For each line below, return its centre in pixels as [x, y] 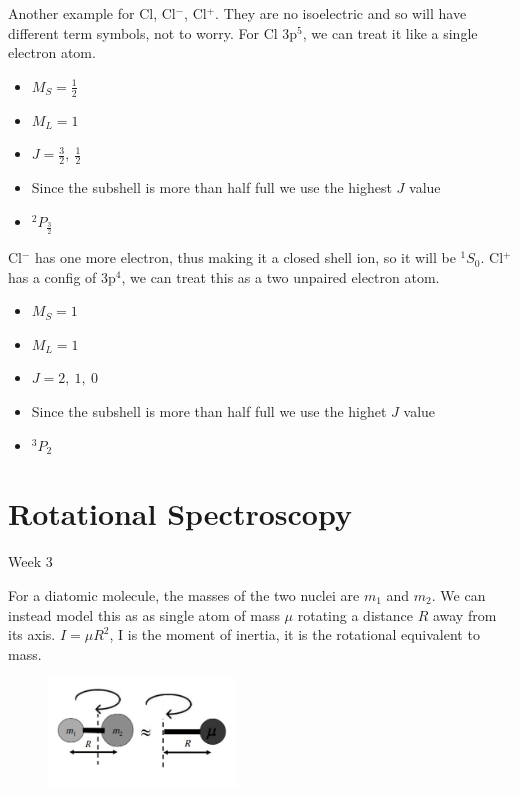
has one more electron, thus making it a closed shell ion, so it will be [245, 257]
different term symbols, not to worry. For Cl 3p [153, 32]
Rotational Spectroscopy [180, 513]
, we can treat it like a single [390, 32]
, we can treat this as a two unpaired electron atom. [280, 276]
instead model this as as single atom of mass [144, 614]
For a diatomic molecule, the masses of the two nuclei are [184, 594]
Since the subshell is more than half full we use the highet [209, 411]
